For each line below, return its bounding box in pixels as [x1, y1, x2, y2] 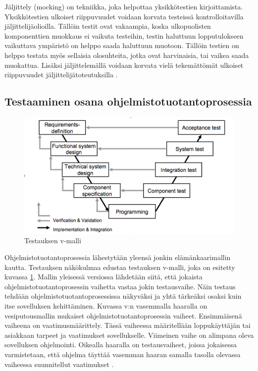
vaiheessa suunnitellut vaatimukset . [4, 359, 114, 369]
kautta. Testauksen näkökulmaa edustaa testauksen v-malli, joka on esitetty [4, 262, 235, 272]
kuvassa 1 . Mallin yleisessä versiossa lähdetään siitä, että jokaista [4, 271, 203, 282]
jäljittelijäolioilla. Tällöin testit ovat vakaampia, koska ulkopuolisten [4, 21, 211, 31]
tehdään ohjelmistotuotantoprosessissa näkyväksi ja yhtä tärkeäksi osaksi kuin [4, 291, 242, 301]
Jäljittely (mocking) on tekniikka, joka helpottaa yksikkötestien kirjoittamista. [4, 1, 243, 11]
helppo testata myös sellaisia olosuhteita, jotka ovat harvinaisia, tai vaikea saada [4, 50, 249, 60]
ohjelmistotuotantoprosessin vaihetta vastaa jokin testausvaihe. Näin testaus [4, 281, 236, 291]
